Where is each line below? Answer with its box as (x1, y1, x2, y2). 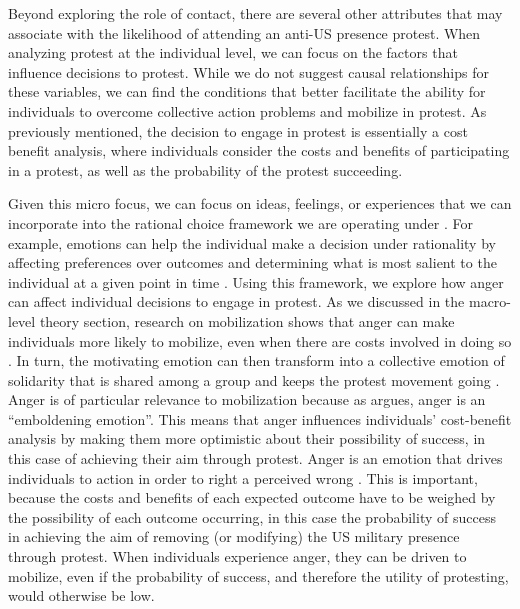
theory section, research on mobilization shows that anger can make (39, 310, 455, 331)
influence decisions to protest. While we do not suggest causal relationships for (8, 61, 489, 82)
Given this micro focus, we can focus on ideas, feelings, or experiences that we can (8, 193, 512, 214)
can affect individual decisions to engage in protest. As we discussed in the (8, 291, 465, 312)
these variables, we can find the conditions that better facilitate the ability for (8, 81, 486, 102)
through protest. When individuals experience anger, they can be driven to (8, 546, 467, 567)
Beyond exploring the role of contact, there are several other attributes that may (8, 3, 503, 23)
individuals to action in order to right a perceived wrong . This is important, (8, 467, 478, 488)
